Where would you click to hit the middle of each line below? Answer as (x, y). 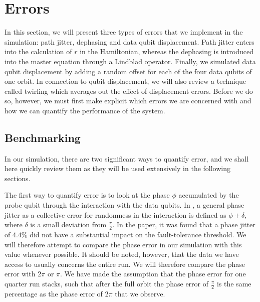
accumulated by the (209, 195)
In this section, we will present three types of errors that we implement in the (124, 32)
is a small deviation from (68, 224)
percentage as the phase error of (54, 293)
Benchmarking (43, 137)
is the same (234, 284)
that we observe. (140, 293)
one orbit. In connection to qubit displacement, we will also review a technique (125, 81)
